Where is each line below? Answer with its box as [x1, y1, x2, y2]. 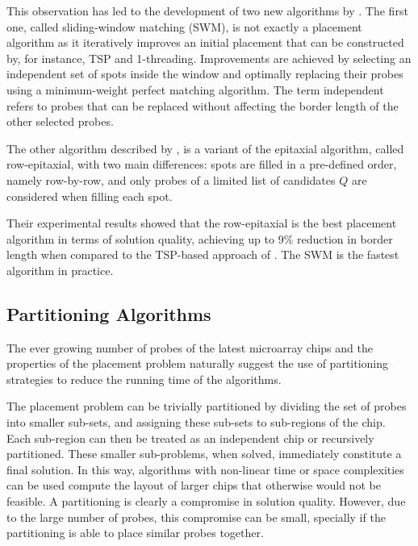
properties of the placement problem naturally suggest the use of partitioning [6, 355, 389, 372]
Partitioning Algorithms [6, 301, 211, 326]
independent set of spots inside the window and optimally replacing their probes [6, 65, 403, 82]
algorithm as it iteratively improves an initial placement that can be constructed [6, 34, 404, 51]
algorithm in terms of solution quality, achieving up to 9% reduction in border [6, 230, 393, 247]
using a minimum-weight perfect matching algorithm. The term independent [6, 81, 384, 98]
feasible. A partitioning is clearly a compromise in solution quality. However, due [6, 493, 406, 510]
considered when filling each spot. [6, 187, 173, 204]
